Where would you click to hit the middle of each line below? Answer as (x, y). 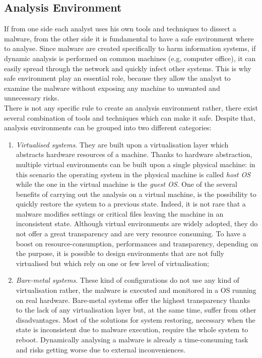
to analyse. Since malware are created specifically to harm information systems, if (130, 48)
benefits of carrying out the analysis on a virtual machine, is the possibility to (136, 194)
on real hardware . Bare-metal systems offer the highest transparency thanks (133, 300)
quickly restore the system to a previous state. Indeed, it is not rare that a (131, 204)
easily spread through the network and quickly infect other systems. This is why (128, 68)
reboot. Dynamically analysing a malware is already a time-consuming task (132, 340)
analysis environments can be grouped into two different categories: (108, 127)
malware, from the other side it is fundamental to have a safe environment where (129, 38)
